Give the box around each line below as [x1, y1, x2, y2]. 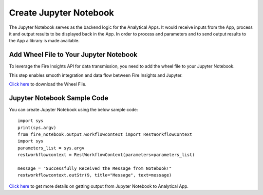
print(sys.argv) [18, 124, 56, 130]
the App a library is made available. [9, 38, 80, 44]
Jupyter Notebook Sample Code [9, 94, 109, 102]
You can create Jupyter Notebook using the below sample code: [9, 106, 138, 112]
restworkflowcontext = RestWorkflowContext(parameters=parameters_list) [18, 152, 195, 158]
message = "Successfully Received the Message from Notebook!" [18, 166, 172, 171]
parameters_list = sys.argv [18, 145, 85, 151]
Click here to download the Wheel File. [9, 81, 87, 87]
